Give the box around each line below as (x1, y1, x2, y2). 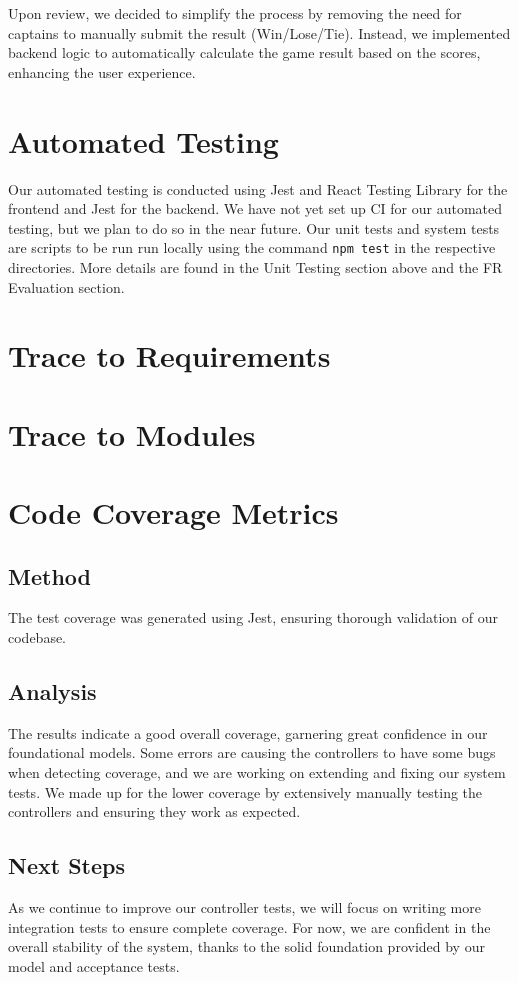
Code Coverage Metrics (8, 492, 339, 533)
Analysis (8, 676, 97, 707)
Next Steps (8, 850, 125, 881)
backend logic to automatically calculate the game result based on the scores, (8, 42, 481, 63)
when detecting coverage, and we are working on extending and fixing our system (8, 762, 506, 783)
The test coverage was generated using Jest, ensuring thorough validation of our (8, 607, 498, 628)
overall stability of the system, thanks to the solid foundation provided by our (8, 936, 485, 957)
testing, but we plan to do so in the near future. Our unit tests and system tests (8, 217, 500, 238)
